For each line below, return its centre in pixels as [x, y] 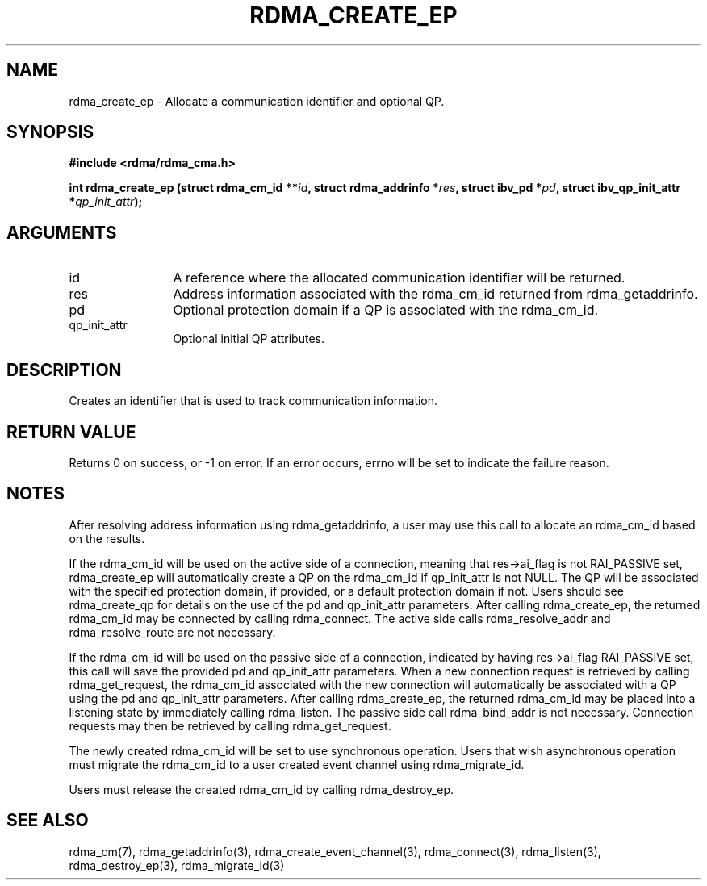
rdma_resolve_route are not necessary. [172, 632]
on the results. [107, 538]
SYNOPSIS [50, 132]
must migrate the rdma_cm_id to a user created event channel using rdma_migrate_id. [297, 764]
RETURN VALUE [71, 432]
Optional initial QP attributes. [249, 339]
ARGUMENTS [62, 232]
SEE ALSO [48, 821]
